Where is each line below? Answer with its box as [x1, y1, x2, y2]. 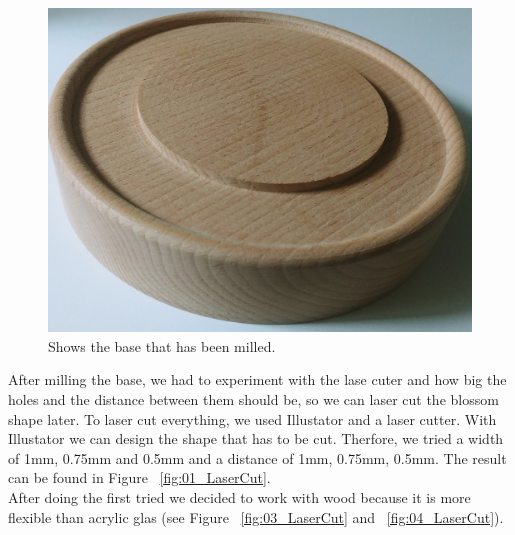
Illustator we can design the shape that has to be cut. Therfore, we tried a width [8, 428, 504, 449]
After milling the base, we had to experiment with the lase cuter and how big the [8, 369, 507, 390]
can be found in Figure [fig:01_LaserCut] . [8, 467, 271, 488]
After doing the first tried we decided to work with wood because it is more [8, 486, 471, 507]
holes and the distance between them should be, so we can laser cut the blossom [8, 388, 499, 409]
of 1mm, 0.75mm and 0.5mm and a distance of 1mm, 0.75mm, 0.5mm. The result [8, 447, 507, 468]
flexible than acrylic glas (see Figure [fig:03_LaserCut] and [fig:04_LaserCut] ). [8, 506, 504, 527]
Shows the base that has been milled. [48, 335, 276, 356]
